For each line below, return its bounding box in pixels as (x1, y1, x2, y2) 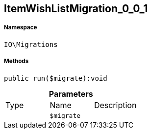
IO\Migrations (4, 40, 58, 48)
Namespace (4, 24, 37, 31)
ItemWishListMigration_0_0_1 (4, 2, 148, 15)
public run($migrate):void (4, 74, 107, 82)
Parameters (49, 89, 93, 99)
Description (94, 100, 137, 110)
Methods (4, 58, 29, 65)
